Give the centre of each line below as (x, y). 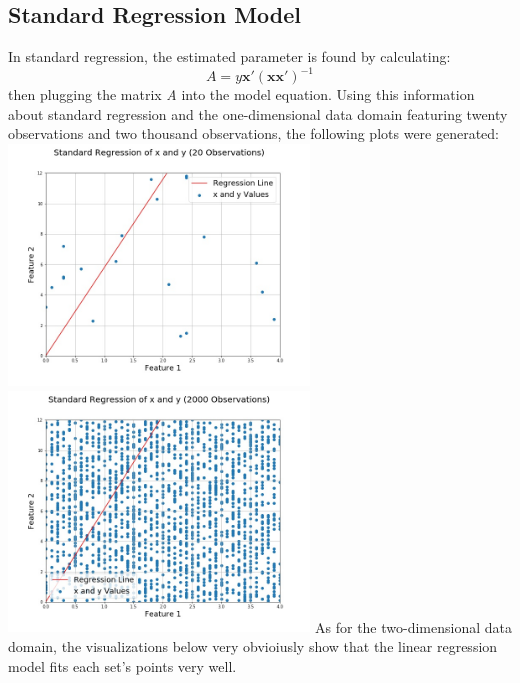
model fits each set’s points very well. (122, 665)
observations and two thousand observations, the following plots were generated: (254, 133)
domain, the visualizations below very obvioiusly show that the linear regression (253, 646)
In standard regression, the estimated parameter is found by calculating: (229, 56)
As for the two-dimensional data (413, 626)
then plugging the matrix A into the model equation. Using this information (241, 94)
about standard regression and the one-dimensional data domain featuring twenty (258, 113)
